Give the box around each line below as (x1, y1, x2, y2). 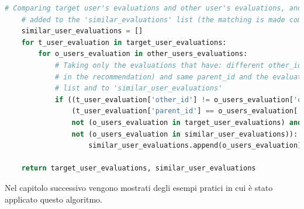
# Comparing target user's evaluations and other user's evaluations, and (5, 4, 302, 12)
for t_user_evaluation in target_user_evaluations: (21, 38, 227, 47)
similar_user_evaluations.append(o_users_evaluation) (88, 141, 302, 150)
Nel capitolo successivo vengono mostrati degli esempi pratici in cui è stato (5, 181, 273, 193)
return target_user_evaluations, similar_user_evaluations (21, 164, 256, 173)
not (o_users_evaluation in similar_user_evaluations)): (71, 130, 298, 138)
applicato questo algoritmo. (5, 193, 102, 205)
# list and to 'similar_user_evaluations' (54, 84, 223, 93)
